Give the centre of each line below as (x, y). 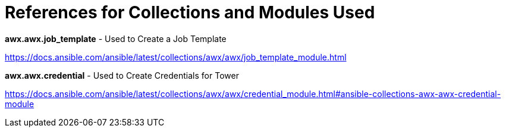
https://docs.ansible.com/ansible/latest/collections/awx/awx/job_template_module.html (176, 57)
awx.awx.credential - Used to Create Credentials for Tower (122, 75)
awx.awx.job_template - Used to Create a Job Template (116, 38)
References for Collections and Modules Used (190, 12)
